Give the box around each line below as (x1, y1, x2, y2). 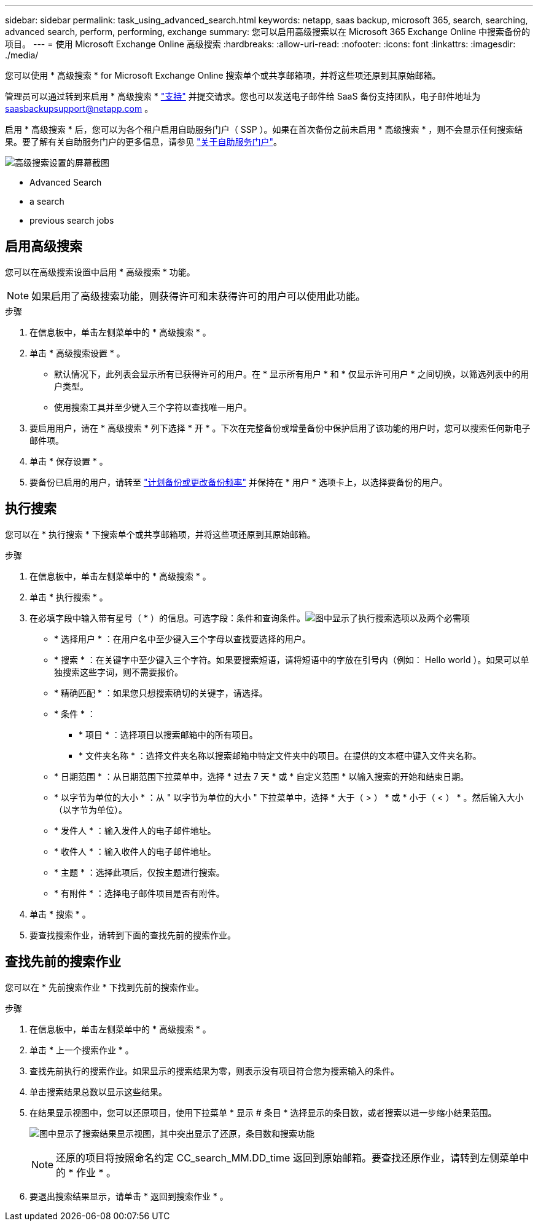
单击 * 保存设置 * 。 (29, 455, 108, 466)
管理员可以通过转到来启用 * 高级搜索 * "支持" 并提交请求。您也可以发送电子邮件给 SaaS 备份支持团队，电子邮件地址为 (5, 91, 481, 101)
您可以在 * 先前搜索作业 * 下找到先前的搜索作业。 (5, 981, 204, 992)
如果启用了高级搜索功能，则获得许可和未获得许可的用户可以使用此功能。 (31, 289, 366, 302)
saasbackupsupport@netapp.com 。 (5, 103, 154, 114)
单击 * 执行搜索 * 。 (29, 591, 108, 602)
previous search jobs (29, 215, 114, 226)
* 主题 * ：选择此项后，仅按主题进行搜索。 (54, 866, 225, 878)
